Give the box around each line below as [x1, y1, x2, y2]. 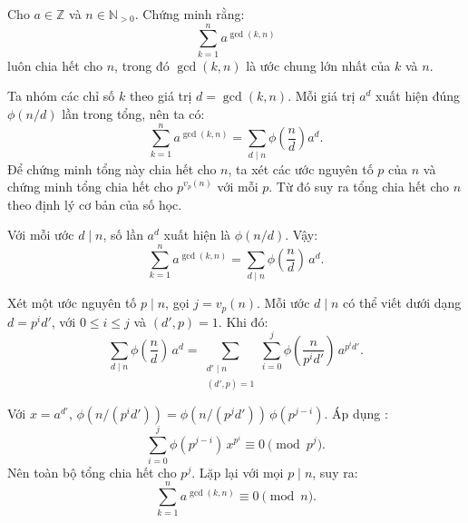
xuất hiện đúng [375, 86, 461, 105]
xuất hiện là [163, 225, 231, 244]
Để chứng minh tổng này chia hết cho [7, 159, 217, 178]
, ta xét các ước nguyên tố [228, 159, 374, 178]
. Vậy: [285, 225, 318, 244]
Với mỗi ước [7, 225, 74, 244]
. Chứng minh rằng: [134, 5, 245, 23]
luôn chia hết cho [7, 55, 102, 74]
